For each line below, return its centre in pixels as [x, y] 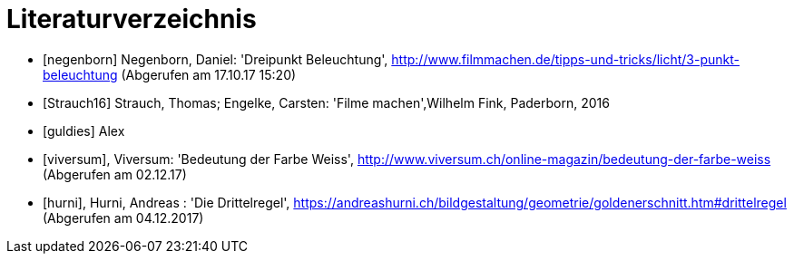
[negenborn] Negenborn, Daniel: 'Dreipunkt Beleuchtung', [216, 59]
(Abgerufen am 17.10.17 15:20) [209, 74]
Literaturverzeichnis [132, 19]
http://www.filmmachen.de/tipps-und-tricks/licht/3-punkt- [565, 59]
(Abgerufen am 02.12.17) [115, 174]
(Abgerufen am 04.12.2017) [123, 217]
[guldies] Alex [84, 130]
